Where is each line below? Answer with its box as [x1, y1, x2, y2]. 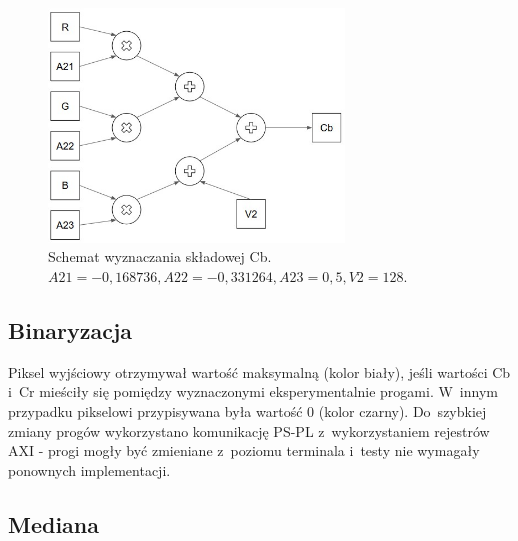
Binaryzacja [8, 315, 133, 346]
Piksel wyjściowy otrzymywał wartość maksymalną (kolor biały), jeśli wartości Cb [8, 361, 511, 382]
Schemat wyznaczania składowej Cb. [48, 246, 272, 267]
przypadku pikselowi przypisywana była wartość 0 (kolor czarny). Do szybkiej [8, 401, 487, 422]
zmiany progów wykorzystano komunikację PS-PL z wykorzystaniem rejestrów [8, 420, 490, 441]
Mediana [8, 508, 100, 539]
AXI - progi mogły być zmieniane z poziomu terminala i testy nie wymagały [8, 440, 480, 461]
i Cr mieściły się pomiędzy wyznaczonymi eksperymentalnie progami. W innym [8, 381, 498, 402]
